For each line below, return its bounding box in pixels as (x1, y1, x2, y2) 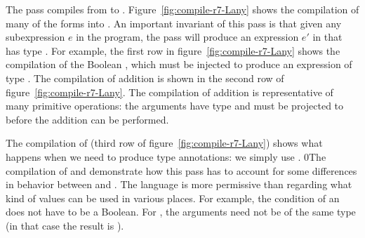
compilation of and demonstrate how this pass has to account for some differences (6, 163, 357, 178)
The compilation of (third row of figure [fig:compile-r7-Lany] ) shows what (6, 135, 323, 150)
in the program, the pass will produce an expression (76, 29, 299, 44)
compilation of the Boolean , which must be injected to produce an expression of (6, 57, 352, 72)
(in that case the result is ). (6, 218, 124, 232)
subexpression (6, 29, 65, 44)
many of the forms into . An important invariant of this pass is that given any (6, 15, 342, 30)
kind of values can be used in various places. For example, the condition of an (6, 190, 340, 205)
